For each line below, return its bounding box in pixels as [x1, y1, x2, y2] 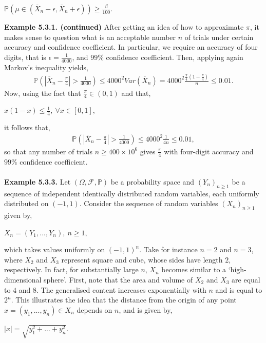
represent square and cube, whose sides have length [61, 254, 223, 265]
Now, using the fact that [4, 87, 81, 98]
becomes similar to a [161, 264, 226, 275]
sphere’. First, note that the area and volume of [44, 274, 193, 285]
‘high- [228, 264, 246, 275]
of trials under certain [184, 31, 254, 42]
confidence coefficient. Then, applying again [106, 51, 243, 62]
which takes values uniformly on [4, 244, 105, 255]
